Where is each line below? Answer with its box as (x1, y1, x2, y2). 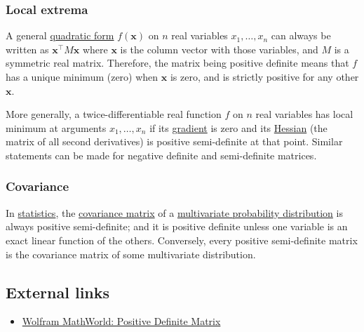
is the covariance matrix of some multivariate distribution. (6, 246, 256, 261)
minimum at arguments (6, 120, 107, 135)
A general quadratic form (6, 28, 114, 43)
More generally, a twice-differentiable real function (6, 107, 222, 121)
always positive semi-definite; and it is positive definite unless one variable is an (6, 219, 348, 234)
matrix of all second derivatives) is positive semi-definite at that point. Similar (6, 134, 343, 149)
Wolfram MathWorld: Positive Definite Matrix (22, 314, 221, 328)
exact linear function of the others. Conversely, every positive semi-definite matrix (6, 232, 358, 247)
